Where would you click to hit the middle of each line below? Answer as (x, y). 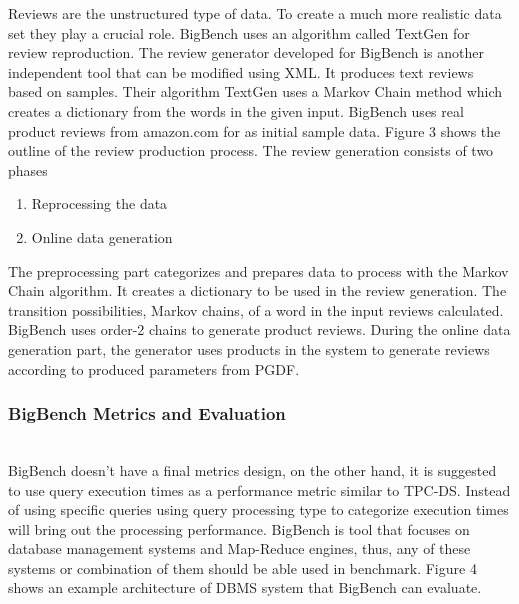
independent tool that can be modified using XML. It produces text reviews (241, 71)
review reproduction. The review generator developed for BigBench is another (246, 52)
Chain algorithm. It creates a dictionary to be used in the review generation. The (257, 290)
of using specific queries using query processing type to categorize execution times (258, 509)
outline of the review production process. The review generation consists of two (251, 150)
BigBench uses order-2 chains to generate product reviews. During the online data (259, 329)
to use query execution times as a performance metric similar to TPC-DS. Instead (259, 489)
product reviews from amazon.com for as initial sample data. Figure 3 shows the (254, 130)
